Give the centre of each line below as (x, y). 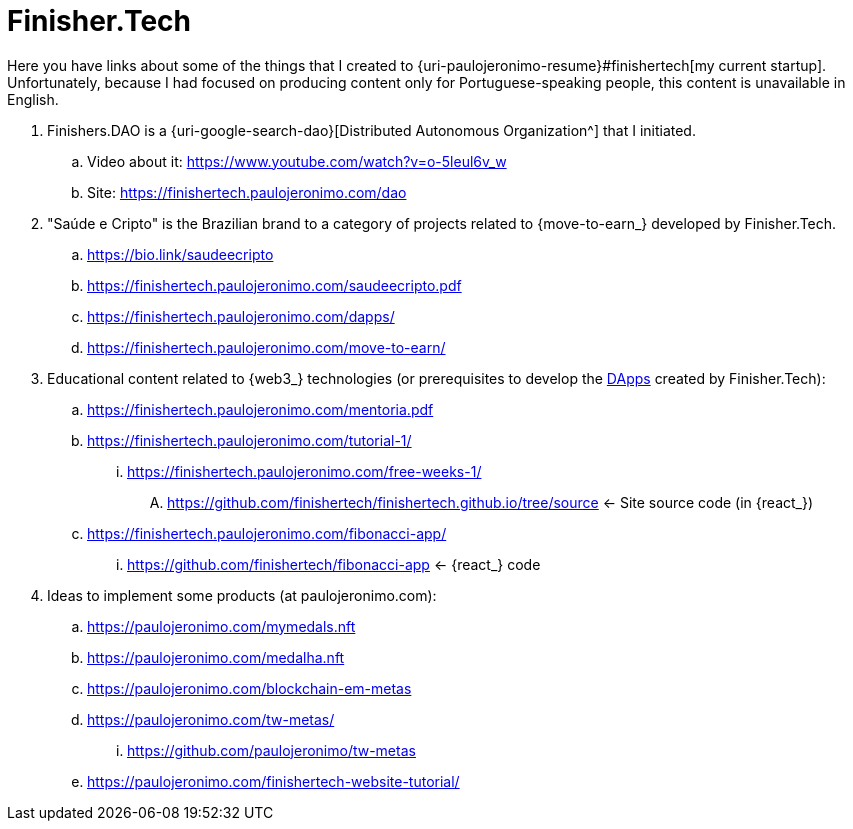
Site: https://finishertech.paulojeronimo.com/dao (247, 192)
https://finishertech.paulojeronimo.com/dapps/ (241, 316)
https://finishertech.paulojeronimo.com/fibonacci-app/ (267, 533)
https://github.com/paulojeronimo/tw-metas (271, 750)
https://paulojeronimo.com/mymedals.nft (221, 626)
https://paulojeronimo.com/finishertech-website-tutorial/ (273, 781)
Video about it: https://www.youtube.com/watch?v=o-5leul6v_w (297, 161)
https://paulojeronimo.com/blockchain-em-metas (249, 688)
